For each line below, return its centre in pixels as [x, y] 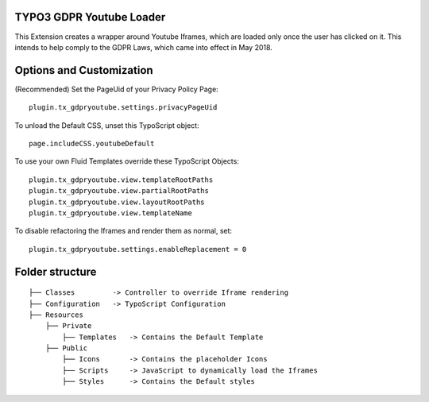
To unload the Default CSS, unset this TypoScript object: [107, 125]
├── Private [68, 326]
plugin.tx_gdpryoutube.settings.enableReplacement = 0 [138, 249]
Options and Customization [84, 70]
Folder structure [56, 271]
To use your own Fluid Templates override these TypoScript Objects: [127, 161]
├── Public [66, 348]
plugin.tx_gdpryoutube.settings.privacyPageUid [123, 108]
